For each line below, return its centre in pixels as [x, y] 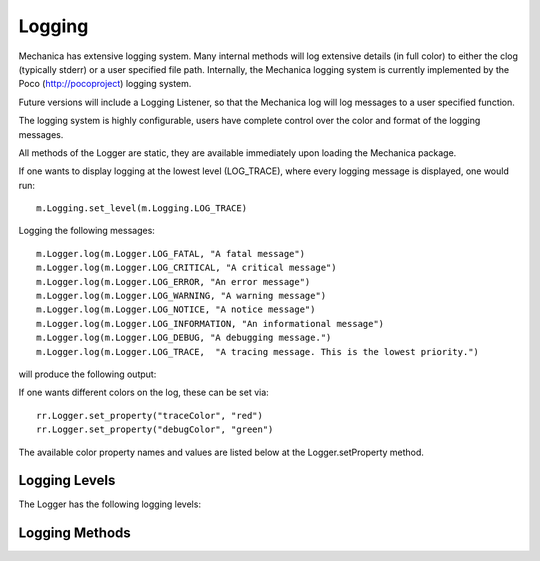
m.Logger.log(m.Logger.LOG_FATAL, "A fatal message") [170, 253]
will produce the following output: [87, 374]
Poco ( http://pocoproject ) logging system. [105, 84]
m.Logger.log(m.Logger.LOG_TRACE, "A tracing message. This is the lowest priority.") [258, 351]
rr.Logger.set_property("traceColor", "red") [150, 415]
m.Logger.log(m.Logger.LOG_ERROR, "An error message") [173, 281]
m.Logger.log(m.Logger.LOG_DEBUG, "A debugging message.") [184, 338]
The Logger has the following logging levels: [110, 504]
